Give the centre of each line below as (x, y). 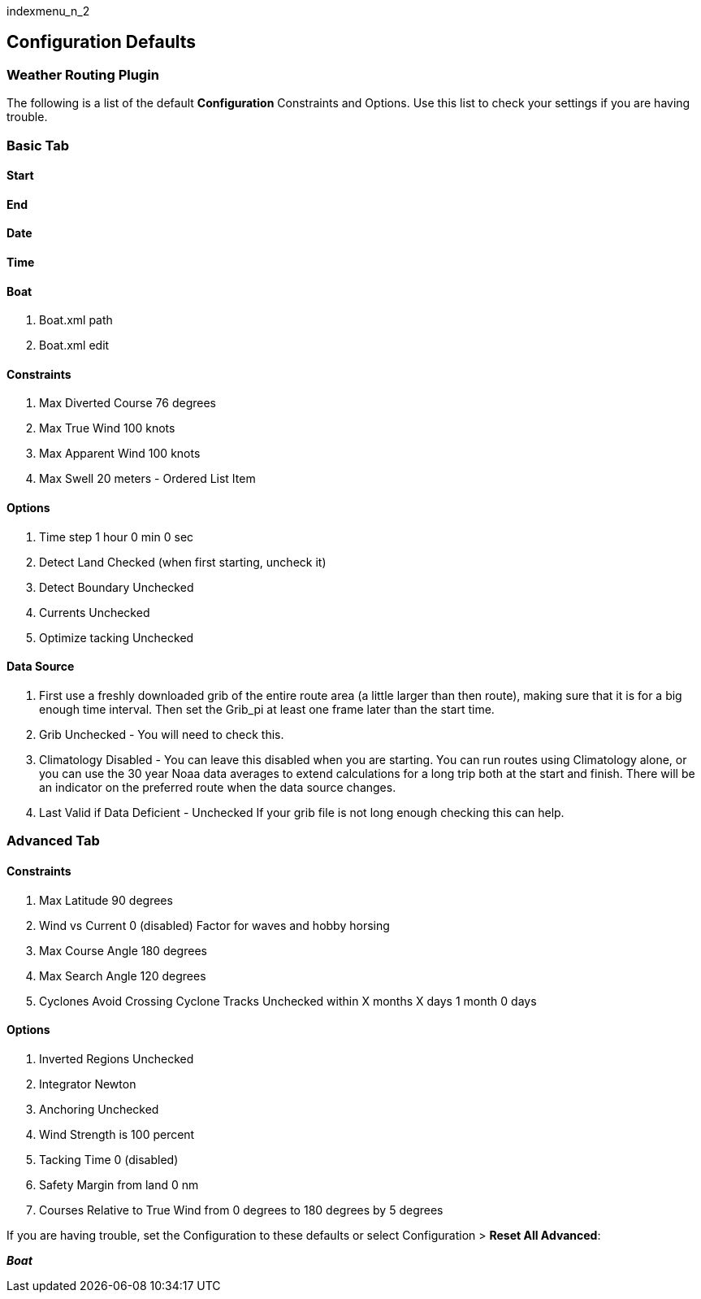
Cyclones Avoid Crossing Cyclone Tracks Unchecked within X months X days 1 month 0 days (288, 1001)
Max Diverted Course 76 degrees (128, 403)
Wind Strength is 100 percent (117, 1134)
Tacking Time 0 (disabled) (109, 1159)
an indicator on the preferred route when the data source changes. (218, 787)
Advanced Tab (53, 841)
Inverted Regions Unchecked (117, 1058)
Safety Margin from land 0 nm (119, 1184)
